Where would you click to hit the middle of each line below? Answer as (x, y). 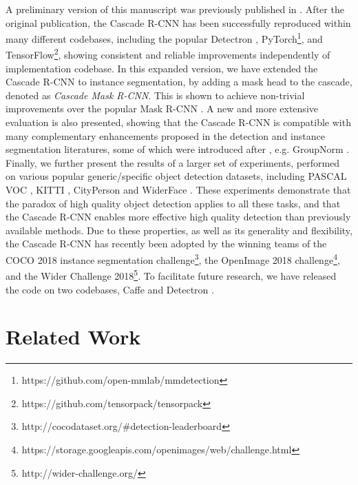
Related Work (73, 337)
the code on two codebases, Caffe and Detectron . (110, 289)
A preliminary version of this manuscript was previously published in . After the (175, 9)
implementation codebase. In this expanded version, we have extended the (162, 68)
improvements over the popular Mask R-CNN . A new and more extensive (162, 109)
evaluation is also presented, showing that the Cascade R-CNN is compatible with (178, 122)
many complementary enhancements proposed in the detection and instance (165, 135)
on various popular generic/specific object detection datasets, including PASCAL (176, 176)
